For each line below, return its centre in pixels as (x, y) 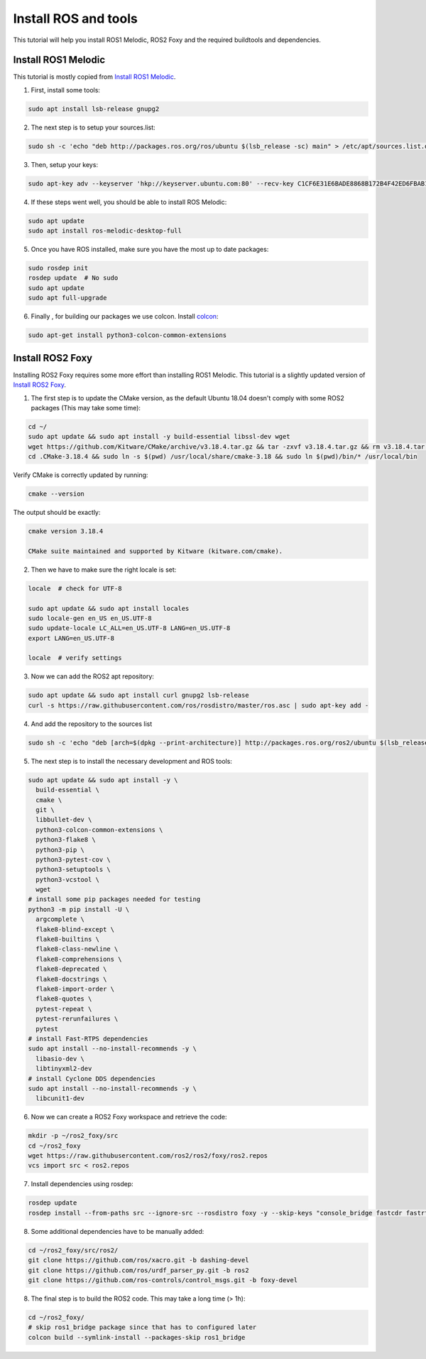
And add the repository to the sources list (92, 724)
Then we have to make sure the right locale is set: (104, 570)
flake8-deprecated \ (71, 969)
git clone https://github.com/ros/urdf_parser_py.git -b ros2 (138, 1270)
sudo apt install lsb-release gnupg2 (94, 109)
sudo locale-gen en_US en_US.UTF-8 (90, 618)
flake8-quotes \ (64, 999)
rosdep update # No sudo (73, 278)
